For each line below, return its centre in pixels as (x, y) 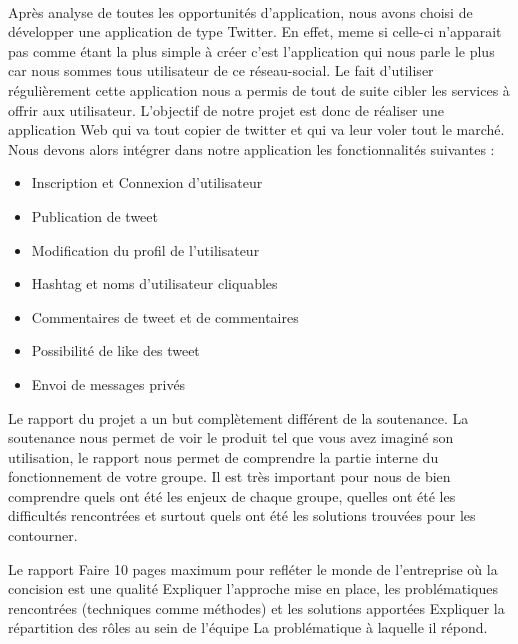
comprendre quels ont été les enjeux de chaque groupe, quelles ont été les (232, 495)
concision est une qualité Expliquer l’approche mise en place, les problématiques (253, 588)
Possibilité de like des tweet (115, 350)
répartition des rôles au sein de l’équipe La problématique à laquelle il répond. (248, 627)
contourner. (43, 535)
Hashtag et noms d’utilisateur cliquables (154, 283)
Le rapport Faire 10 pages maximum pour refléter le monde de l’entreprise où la (253, 568)
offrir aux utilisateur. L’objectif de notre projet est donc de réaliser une (226, 109)
